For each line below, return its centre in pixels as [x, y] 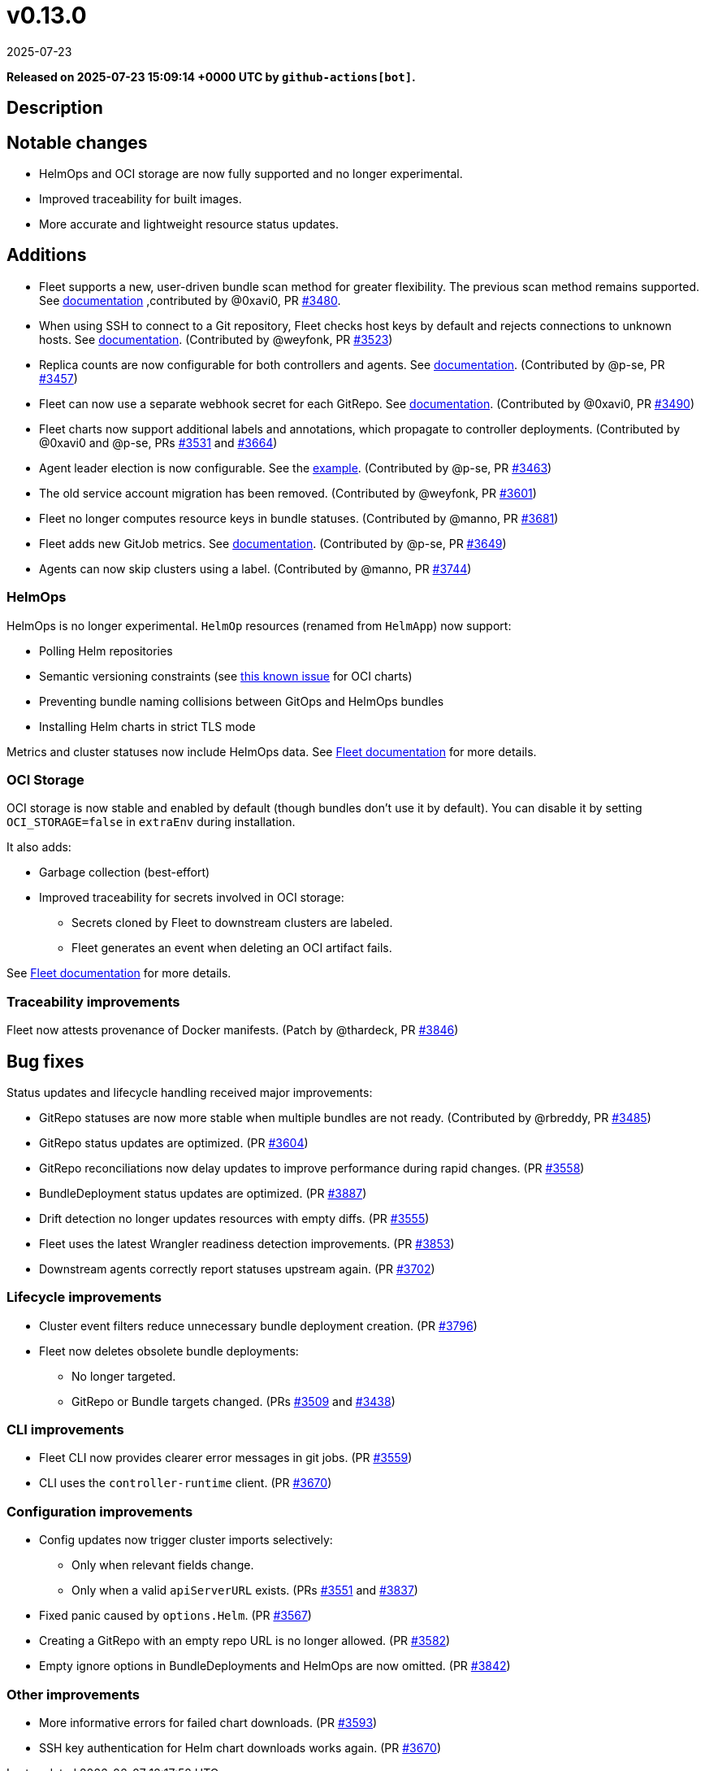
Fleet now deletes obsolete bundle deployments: [169, 1351]
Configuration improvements [100, 1511]
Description [55, 108]
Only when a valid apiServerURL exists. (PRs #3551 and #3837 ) [245, 1590]
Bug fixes [45, 1061]
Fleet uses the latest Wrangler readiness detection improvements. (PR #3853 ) [247, 1243]
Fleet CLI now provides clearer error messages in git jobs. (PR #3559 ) [226, 1458]
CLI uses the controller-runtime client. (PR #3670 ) [186, 1483]
